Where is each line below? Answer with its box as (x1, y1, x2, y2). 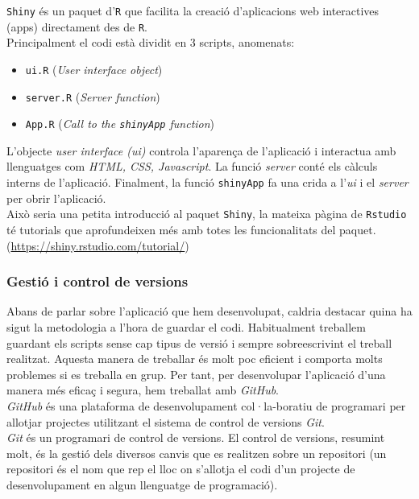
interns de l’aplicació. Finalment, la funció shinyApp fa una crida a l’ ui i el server (6, 174, 409, 191)
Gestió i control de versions (6, 271, 189, 291)
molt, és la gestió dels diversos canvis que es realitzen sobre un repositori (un (6, 444, 387, 461)
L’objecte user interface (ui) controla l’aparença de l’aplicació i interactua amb (6, 142, 396, 159)
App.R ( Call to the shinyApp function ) (25, 115, 215, 132)
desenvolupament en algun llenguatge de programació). (6, 476, 278, 493)
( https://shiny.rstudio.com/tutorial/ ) (6, 237, 189, 254)
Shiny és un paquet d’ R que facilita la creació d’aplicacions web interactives (6, 2, 380, 19)
